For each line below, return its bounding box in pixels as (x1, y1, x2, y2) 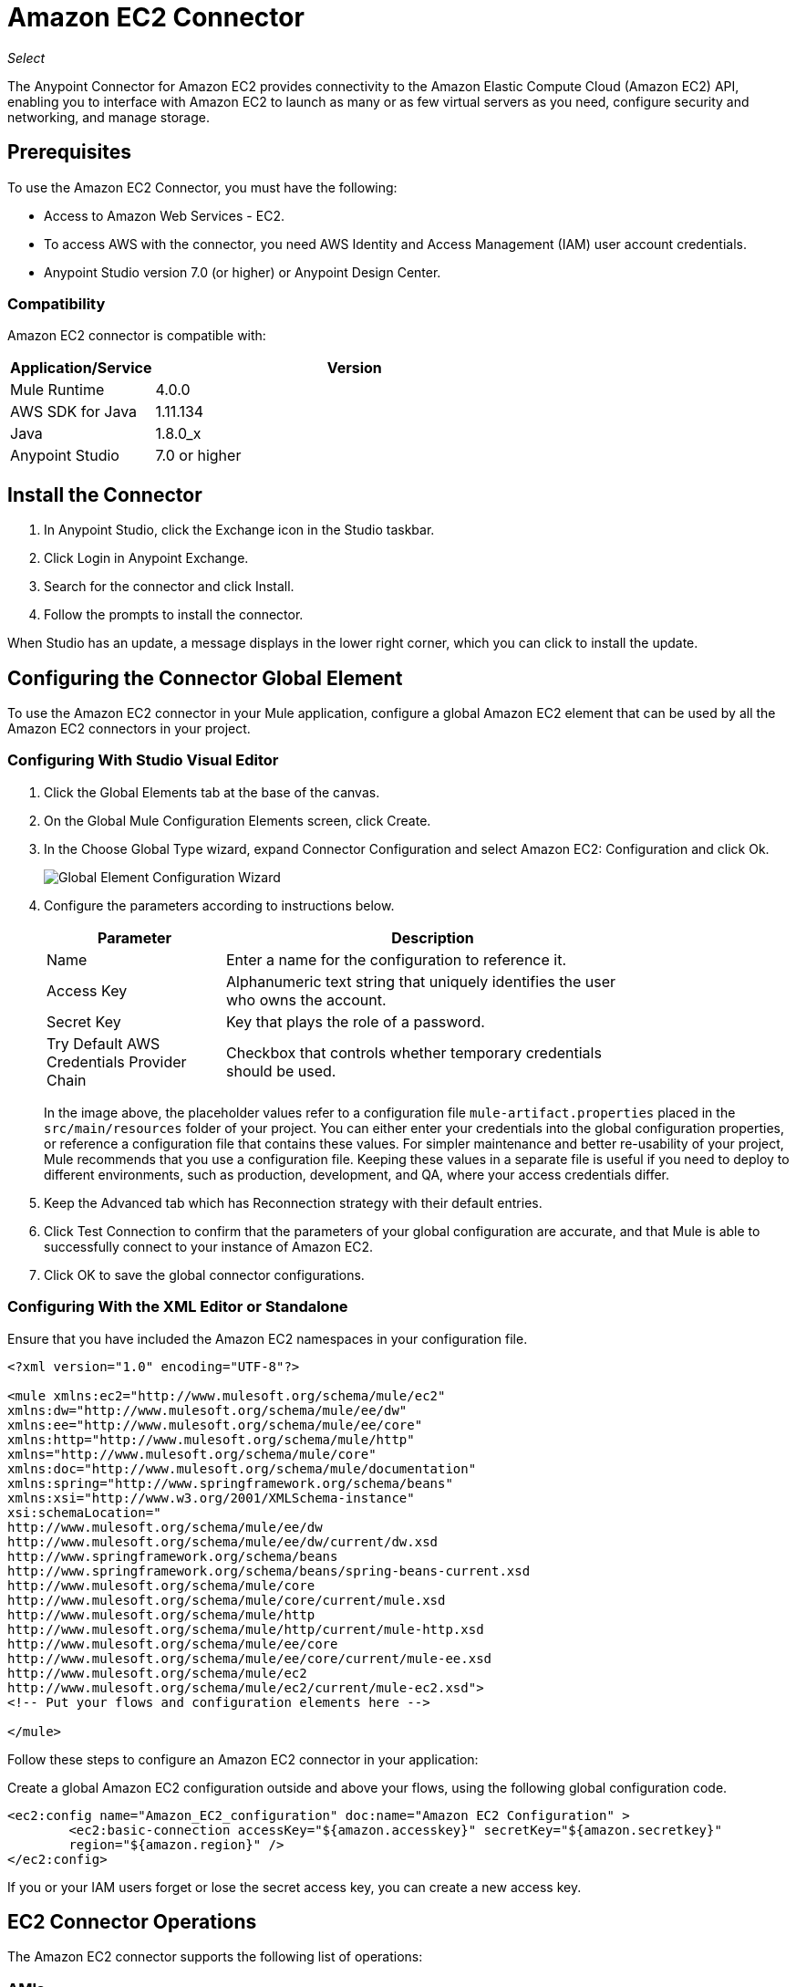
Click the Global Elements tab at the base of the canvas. (44, 784, 380, 800)
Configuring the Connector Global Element (7, 666, 403, 690)
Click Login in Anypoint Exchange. (44, 550, 249, 567)
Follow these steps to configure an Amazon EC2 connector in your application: (7, 1751, 479, 1767)
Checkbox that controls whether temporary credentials (226, 1043, 602, 1062)
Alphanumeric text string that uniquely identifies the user (226, 972, 616, 991)
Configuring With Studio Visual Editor (7, 751, 279, 770)
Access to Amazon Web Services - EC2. (44, 207, 284, 224)
